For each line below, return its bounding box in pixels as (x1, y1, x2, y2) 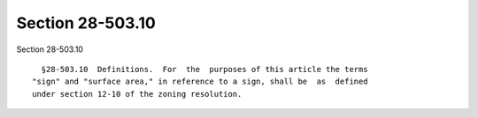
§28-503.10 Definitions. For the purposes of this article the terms (41, 64, 368, 74)
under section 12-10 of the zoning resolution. (32, 89, 243, 99)
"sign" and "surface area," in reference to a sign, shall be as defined (32, 77, 368, 87)
